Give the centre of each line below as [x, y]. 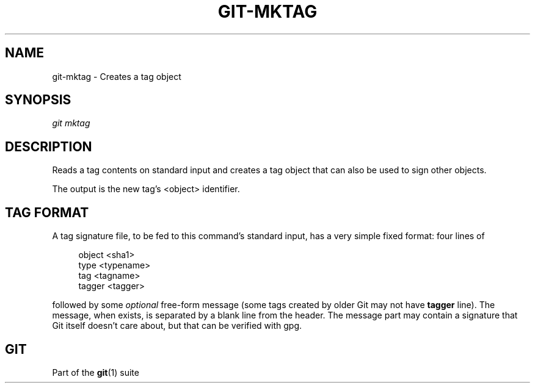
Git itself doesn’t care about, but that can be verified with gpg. [177, 326]
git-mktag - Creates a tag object [117, 76]
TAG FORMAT [47, 212]
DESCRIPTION [49, 146]
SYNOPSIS [38, 100]
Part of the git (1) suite [96, 372]
